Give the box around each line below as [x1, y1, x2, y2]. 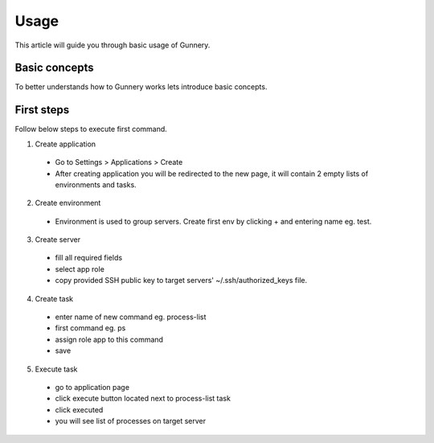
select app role [55, 264, 104, 273]
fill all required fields [55, 253, 123, 263]
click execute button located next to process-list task [55, 394, 231, 404]
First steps [14, 103, 70, 117]
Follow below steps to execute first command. [14, 125, 168, 134]
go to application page [55, 383, 130, 392]
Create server [35, 235, 81, 244]
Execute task [35, 364, 78, 374]
